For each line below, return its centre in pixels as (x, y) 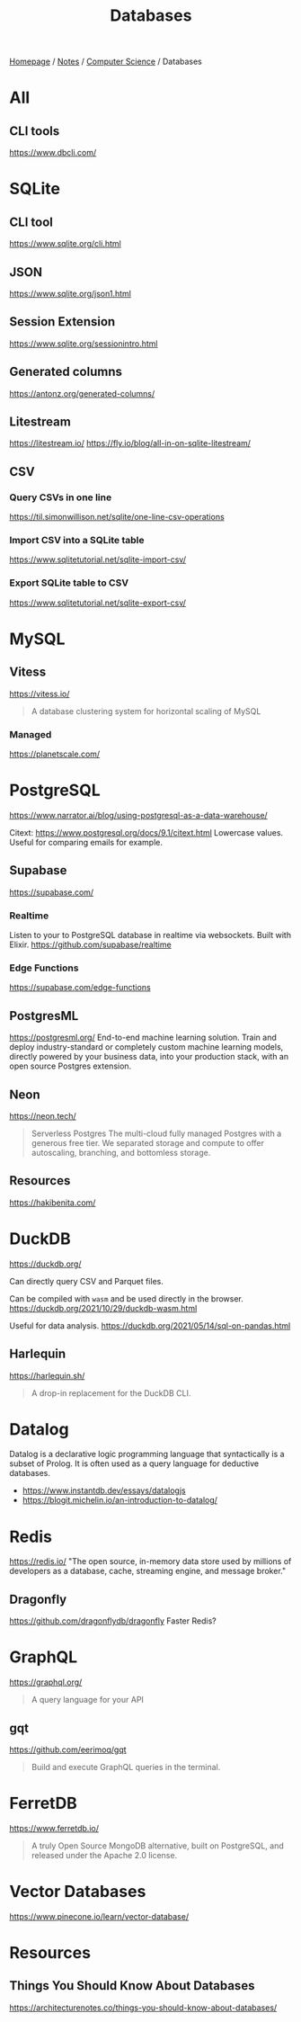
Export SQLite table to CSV (69, 583)
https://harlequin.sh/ (47, 1375)
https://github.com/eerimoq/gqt (68, 1749)
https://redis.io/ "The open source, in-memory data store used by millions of (150, 1561)
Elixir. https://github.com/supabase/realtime (91, 944)
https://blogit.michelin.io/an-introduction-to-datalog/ (120, 1500)
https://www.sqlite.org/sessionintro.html (84, 344)
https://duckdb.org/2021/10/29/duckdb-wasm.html (103, 1308)
